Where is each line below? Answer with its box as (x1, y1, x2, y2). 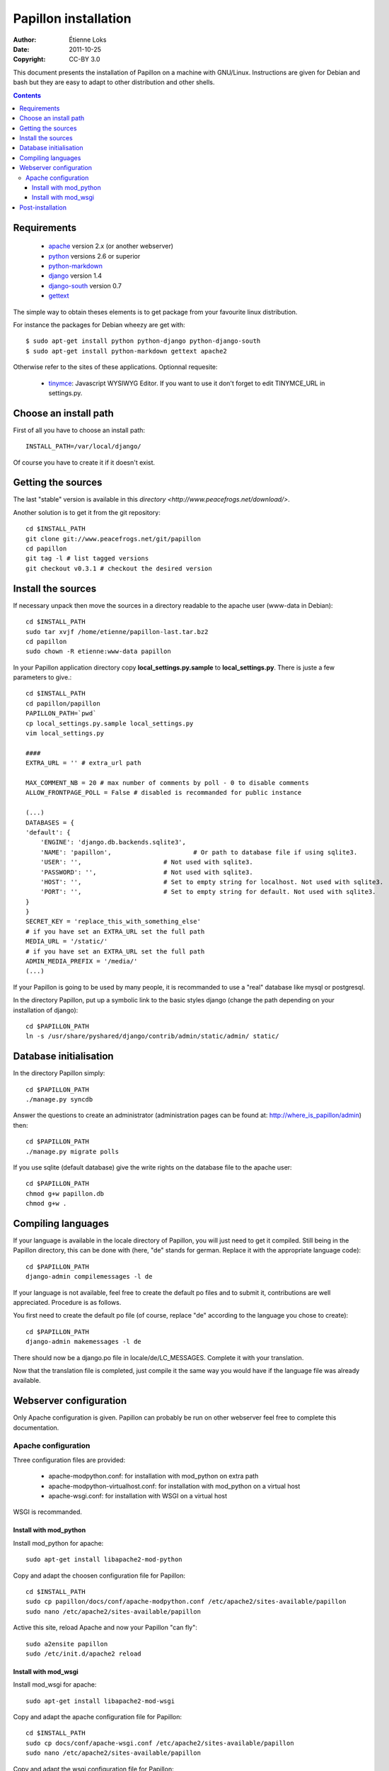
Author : (13, 35, 37, 44)
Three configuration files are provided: (13, 1456, 126, 1464)
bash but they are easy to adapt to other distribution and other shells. (13, 78, 215, 86)
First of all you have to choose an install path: (13, 426, 145, 434)
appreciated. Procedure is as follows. (13, 1298, 122, 1307)
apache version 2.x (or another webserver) (48, 242, 173, 251)
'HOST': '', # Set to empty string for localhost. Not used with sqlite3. (40, 878, 384, 885)
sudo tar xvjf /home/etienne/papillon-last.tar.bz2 (25, 628, 209, 635)
